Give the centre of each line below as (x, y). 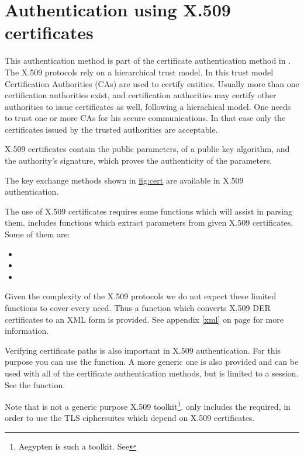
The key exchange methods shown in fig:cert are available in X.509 (124, 180)
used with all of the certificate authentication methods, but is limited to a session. (152, 373)
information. (27, 331)
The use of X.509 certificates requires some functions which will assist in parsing (148, 211)
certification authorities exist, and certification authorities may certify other (141, 95)
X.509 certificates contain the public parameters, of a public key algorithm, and (147, 149)
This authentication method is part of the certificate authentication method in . (148, 61)
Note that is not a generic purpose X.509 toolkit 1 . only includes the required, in (148, 405)
